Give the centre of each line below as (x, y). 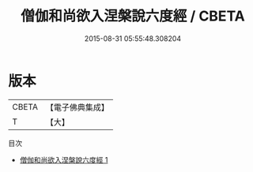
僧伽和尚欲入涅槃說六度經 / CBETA (133, 16)
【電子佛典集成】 (77, 107)
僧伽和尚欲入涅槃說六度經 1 (64, 159)
